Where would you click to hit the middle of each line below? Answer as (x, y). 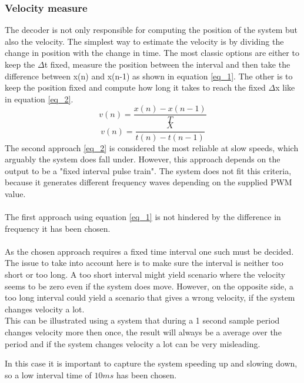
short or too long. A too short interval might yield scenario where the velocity (145, 274)
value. (15, 193)
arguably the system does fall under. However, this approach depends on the (143, 159)
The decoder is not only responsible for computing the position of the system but (151, 30)
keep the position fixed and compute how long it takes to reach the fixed (135, 87)
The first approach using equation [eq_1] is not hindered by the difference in (143, 217)
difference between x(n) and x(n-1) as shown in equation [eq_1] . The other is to (149, 76)
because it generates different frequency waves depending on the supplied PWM (148, 182)
